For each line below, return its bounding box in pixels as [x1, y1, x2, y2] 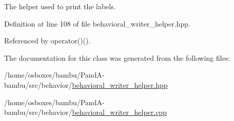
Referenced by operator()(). [4, 35, 91, 46]
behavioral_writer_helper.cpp [72, 107, 167, 117]
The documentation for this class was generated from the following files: [4, 52, 230, 63]
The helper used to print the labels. [4, 1, 116, 11]
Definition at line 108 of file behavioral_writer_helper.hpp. [4, 18, 190, 29]
